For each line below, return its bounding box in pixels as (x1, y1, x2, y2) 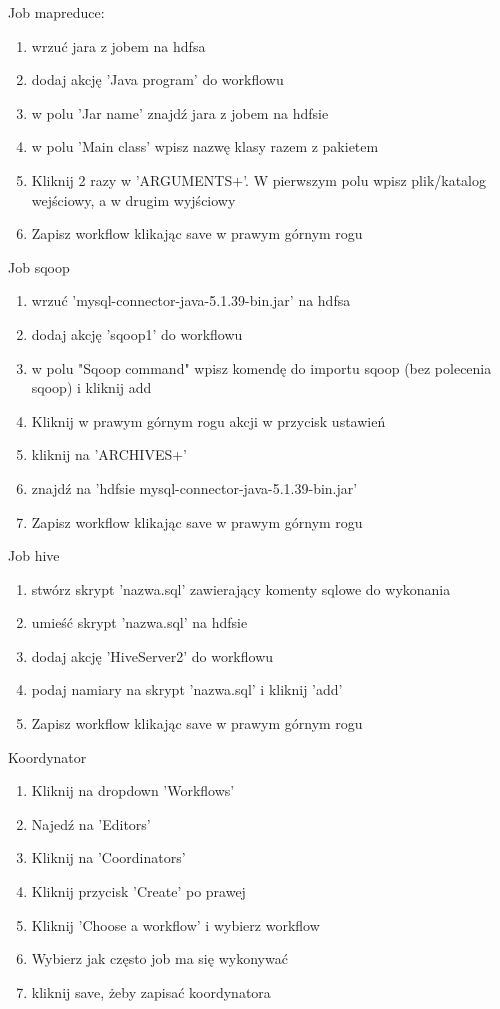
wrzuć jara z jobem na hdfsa (31, 35, 206, 56)
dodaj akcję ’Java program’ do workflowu (31, 69, 284, 90)
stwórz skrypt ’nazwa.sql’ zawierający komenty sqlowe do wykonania (31, 578, 451, 599)
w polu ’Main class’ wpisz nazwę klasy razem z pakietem (31, 136, 379, 157)
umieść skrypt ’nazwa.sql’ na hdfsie (31, 612, 248, 633)
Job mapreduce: (8, 2, 105, 22)
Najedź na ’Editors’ (31, 813, 151, 834)
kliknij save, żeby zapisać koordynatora (31, 981, 271, 1002)
